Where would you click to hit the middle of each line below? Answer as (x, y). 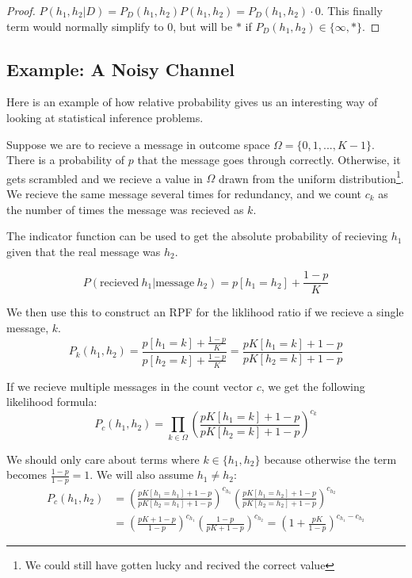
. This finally (351, 10)
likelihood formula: (52, 402)
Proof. (21, 10)
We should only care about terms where (103, 459)
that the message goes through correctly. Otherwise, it (269, 160)
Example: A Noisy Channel (120, 69)
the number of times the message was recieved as (125, 209)
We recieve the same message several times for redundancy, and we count (184, 194)
